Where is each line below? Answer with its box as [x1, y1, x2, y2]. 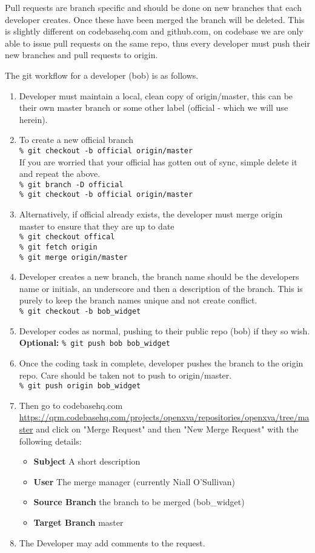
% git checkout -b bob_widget [19, 307, 141, 316]
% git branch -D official [19, 180, 124, 189]
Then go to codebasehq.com [19, 399, 123, 411]
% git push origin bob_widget [19, 382, 141, 391]
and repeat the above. [19, 167, 101, 180]
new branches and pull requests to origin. [5, 48, 158, 61]
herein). [19, 113, 48, 125]
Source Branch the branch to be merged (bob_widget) [33, 495, 245, 508]
